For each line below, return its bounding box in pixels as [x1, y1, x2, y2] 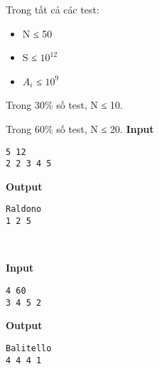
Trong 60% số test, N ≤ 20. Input [6, 121, 154, 136]
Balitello [6, 343, 52, 353]
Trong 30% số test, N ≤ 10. [6, 97, 123, 112]
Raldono [6, 204, 42, 215]
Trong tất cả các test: [6, 2, 99, 16]
